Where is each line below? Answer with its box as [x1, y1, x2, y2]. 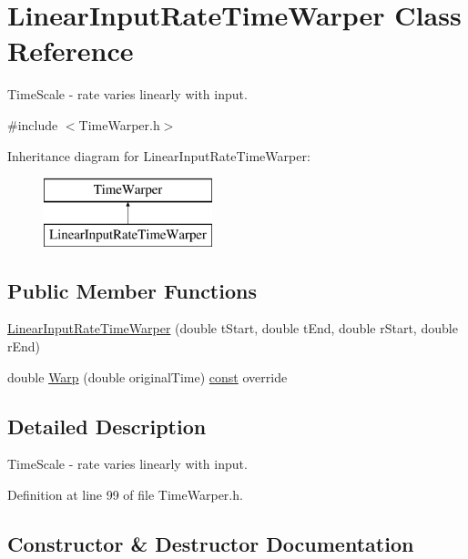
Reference [7, 32, 134, 69]
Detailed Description [7, 412, 207, 440]
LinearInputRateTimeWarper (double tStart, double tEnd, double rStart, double [7, 319, 458, 338]
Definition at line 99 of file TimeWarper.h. [7, 485, 243, 504]
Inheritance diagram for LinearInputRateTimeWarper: [7, 146, 310, 165]
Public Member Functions [7, 276, 257, 304]
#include [7, 115, 58, 134]
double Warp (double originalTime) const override [7, 367, 288, 386]
